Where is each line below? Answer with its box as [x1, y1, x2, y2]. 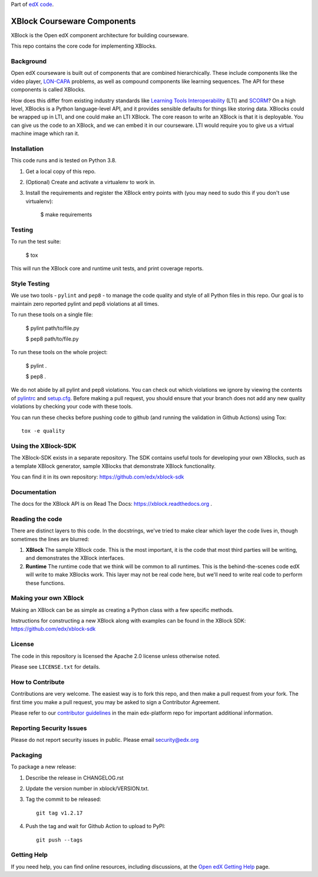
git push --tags [36, 836, 83, 843]
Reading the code [11, 515, 62, 523]
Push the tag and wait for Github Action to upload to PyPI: [25, 823, 166, 830]
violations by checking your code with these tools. [11, 403, 133, 410]
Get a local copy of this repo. [25, 168, 96, 175]
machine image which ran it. [11, 130, 79, 137]
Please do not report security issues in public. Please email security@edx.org [11, 737, 199, 744]
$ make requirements [40, 211, 92, 218]
